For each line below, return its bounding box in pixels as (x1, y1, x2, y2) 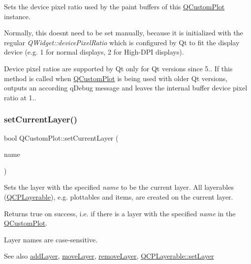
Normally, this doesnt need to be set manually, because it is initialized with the (4, 28, 243, 38)
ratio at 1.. (4, 92, 36, 102)
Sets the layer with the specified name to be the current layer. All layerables (4, 182, 234, 192)
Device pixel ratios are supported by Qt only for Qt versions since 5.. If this (4, 63, 233, 73)
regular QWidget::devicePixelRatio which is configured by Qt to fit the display (4, 37, 240, 47)
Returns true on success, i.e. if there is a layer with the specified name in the (4, 208, 236, 218)
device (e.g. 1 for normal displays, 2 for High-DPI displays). (4, 47, 184, 57)
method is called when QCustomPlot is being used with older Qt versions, (4, 73, 228, 83)
